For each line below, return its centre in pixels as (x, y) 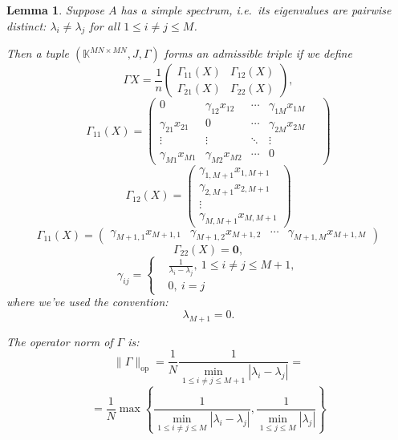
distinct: (26, 25)
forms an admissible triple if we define (258, 53)
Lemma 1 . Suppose (56, 10)
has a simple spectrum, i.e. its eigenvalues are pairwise (256, 10)
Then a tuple (38, 53)
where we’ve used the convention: (87, 302)
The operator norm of (60, 341)
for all (105, 25)
